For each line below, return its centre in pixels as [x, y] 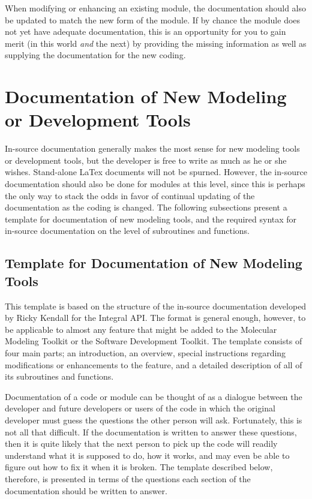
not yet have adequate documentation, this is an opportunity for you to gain [145, 31]
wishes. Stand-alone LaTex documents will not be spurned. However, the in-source [156, 172]
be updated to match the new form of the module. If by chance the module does [153, 19]
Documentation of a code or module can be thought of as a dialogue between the [154, 396]
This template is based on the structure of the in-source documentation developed [156, 306]
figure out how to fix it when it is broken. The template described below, [139, 467]
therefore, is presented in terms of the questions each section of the [128, 478]
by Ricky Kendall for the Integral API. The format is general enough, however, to [155, 318]
